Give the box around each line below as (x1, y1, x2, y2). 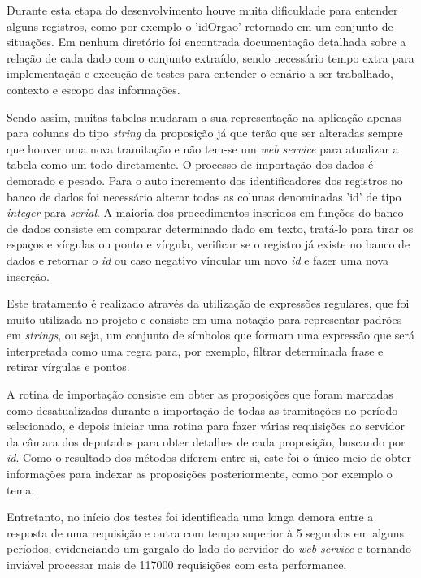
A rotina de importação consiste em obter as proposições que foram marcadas (7, 386, 393, 403)
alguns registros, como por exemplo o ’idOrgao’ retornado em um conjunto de (7, 17, 393, 34)
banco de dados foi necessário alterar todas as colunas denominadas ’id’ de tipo (7, 188, 401, 205)
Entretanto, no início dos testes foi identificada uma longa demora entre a (7, 508, 374, 525)
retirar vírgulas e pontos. (7, 358, 130, 375)
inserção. (7, 267, 50, 284)
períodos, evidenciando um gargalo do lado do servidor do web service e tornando (7, 540, 411, 557)
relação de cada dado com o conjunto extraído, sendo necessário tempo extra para (7, 49, 414, 66)
